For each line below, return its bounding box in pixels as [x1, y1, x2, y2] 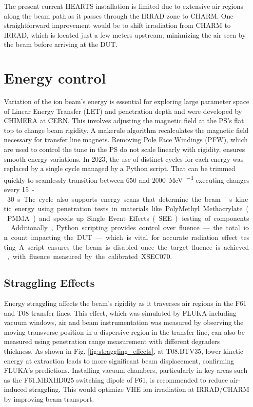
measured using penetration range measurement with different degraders [4, 336, 220, 346]
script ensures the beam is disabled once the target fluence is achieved [27, 241, 249, 252]
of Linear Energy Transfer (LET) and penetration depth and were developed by [4, 106, 242, 116]
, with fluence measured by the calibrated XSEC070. [7, 251, 172, 261]
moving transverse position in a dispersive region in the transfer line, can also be [4, 326, 245, 337]
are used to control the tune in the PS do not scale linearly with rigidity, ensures [4, 144, 245, 154]
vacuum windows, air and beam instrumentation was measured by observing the [4, 317, 244, 327]
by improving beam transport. [4, 393, 94, 404]
